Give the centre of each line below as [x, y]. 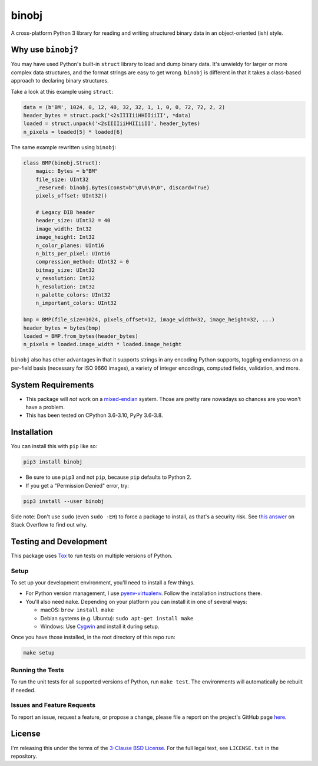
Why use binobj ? [45, 50]
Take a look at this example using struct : [62, 91]
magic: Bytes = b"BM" [67, 171]
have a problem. [45, 407]
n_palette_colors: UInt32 [73, 295]
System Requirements [52, 385]
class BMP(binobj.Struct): [62, 163]
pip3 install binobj [53, 462]
